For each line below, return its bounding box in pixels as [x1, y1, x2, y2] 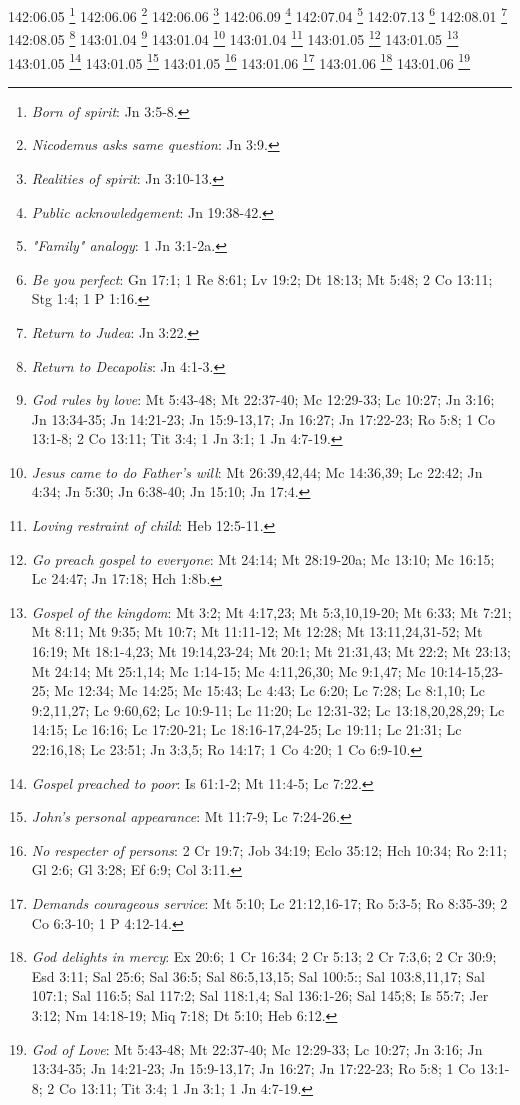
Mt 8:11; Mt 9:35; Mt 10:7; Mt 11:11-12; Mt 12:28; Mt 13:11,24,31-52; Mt [31, 621, 483, 642]
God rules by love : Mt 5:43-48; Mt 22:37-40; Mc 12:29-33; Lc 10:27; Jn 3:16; [31, 389, 495, 410]
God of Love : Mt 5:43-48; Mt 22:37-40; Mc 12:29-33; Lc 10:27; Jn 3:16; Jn [31, 1038, 483, 1059]
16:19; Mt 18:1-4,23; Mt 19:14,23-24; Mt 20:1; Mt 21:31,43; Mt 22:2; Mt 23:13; [31, 641, 511, 662]
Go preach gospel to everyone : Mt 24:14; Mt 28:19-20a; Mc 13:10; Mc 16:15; [31, 548, 495, 569]
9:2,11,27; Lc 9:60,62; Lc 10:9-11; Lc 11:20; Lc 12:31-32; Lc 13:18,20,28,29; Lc [31, 699, 505, 720]
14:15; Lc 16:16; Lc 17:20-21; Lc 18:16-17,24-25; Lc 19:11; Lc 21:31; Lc [31, 719, 462, 740]
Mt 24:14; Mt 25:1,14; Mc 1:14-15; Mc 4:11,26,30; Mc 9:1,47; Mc [31, 660, 426, 681]
